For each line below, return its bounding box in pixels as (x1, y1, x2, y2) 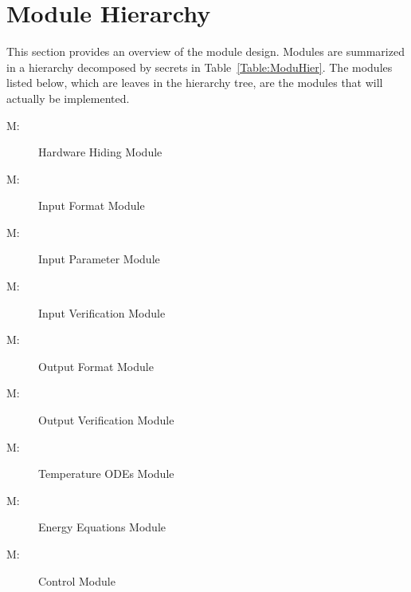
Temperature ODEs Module (38, 465, 174, 482)
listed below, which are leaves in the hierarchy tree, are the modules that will (6, 74, 383, 91)
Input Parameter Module (38, 251, 160, 267)
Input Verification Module (38, 304, 166, 321)
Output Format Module (38, 357, 154, 374)
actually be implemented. (6, 89, 130, 106)
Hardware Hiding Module (38, 144, 162, 160)
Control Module (38, 572, 115, 589)
